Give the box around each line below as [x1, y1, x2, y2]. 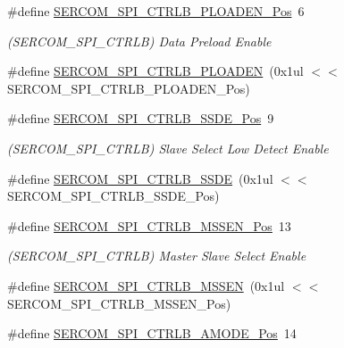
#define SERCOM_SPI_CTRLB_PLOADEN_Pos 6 [7, 2, 305, 20]
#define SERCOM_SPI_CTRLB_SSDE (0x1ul [7, 169, 273, 187]
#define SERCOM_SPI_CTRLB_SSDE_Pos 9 [7, 109, 274, 128]
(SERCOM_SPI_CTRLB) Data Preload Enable [7, 31, 272, 50]
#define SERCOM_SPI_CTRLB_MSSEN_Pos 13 [7, 216, 291, 235]
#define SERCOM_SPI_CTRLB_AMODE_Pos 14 [7, 324, 297, 343]
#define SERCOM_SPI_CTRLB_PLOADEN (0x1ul [7, 62, 304, 80]
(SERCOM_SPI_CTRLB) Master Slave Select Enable [7, 246, 306, 265]
